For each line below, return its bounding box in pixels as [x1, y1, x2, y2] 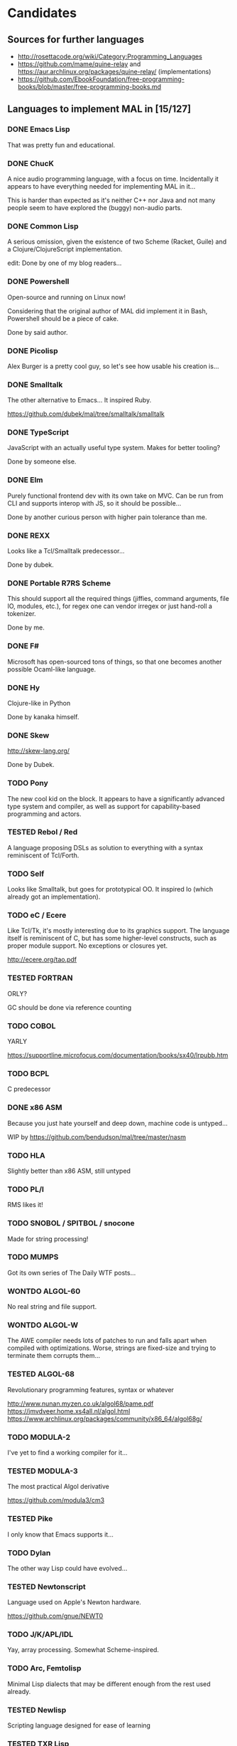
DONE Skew [7, 730, 50, 740]
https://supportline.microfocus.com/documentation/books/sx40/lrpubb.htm [7, 1051, 228, 1060]
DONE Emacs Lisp [7, 125, 70, 135]
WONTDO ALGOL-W [7, 1320, 79, 1330]
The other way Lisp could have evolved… [7, 1564, 128, 1572]
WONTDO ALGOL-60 [7, 1286, 81, 1296]
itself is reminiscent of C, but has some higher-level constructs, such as [7, 934, 217, 943]
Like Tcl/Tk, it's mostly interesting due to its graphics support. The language [7, 926, 230, 935]
